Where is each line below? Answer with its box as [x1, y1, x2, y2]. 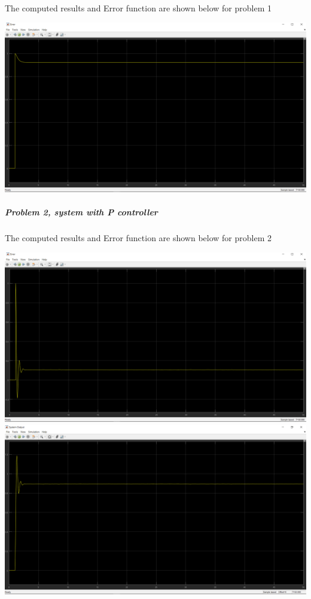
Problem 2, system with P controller [5, 206, 158, 218]
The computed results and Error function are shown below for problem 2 [5, 232, 272, 244]
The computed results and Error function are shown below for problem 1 [5, 2, 272, 14]
